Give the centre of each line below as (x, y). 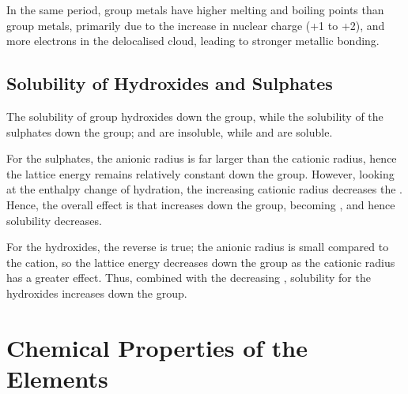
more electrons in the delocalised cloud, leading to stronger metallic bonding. (193, 41)
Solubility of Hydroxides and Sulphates (170, 83)
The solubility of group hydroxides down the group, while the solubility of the (195, 116)
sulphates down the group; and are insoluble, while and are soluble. (170, 131)
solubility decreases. (54, 220)
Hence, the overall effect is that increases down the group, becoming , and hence (201, 204)
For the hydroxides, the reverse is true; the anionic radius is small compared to (198, 247)
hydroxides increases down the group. (97, 293)
